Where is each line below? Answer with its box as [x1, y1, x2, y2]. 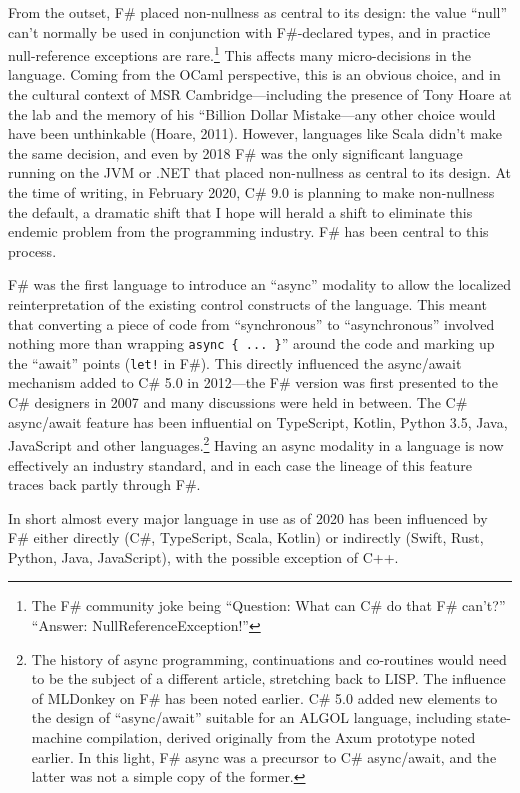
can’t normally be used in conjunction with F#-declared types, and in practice [8, 21, 491, 42]
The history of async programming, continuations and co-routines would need [31, 648, 507, 669]
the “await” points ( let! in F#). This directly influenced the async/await [8, 352, 462, 373]
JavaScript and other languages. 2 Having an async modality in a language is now [8, 432, 504, 455]
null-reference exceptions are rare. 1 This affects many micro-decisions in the [8, 42, 471, 65]
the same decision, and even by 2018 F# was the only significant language [8, 142, 463, 163]
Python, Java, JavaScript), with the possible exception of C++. [8, 546, 399, 567]
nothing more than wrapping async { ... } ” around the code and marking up [8, 333, 495, 354]
